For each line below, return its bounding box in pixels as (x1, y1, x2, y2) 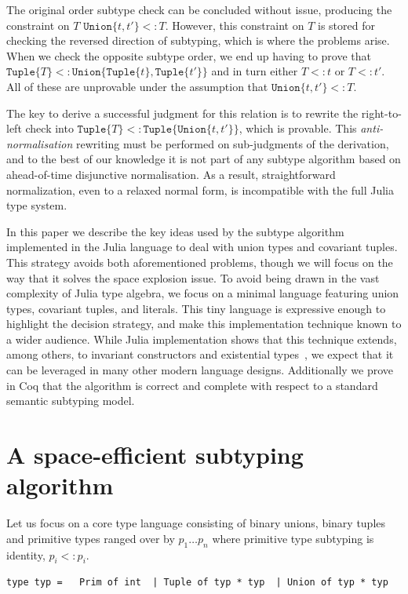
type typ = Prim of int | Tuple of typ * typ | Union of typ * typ (6, 577, 388, 589)
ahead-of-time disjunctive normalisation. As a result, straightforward (6, 166, 336, 182)
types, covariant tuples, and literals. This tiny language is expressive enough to (6, 300, 386, 316)
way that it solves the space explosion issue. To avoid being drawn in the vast (6, 269, 380, 286)
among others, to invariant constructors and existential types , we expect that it (6, 346, 394, 363)
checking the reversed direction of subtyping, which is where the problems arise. (6, 32, 390, 49)
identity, (6, 546, 46, 563)
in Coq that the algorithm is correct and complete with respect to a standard (6, 377, 378, 393)
